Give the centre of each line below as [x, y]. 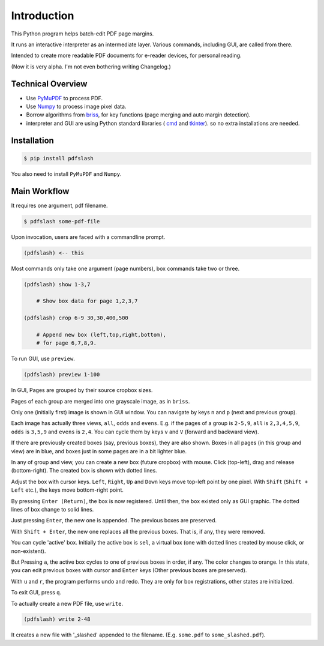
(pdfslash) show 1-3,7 [57, 284]
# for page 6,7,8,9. [67, 343]
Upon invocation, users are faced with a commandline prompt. [88, 237]
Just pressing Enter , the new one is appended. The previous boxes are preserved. [114, 521]
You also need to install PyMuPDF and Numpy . [66, 174]
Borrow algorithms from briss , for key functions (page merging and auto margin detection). [138, 115]
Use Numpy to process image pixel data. [76, 107]
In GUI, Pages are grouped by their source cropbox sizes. [82, 390]
